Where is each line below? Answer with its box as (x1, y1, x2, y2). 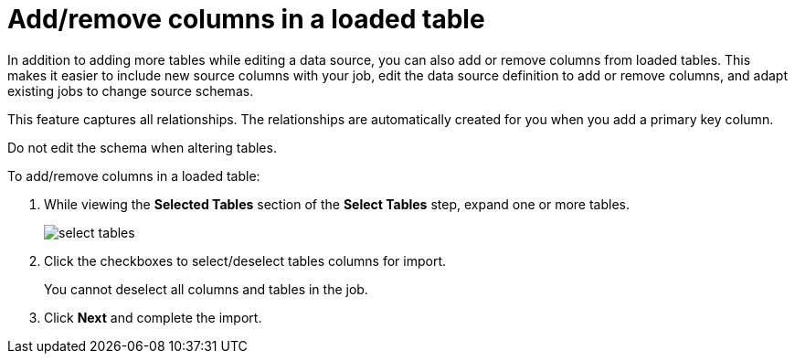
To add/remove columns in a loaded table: (7, 167, 260, 184)
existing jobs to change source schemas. (7, 82, 254, 99)
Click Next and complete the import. (44, 309, 262, 325)
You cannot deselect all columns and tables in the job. (44, 281, 368, 297)
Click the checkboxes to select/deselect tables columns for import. (44, 252, 447, 269)
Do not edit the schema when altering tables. (7, 139, 277, 155)
